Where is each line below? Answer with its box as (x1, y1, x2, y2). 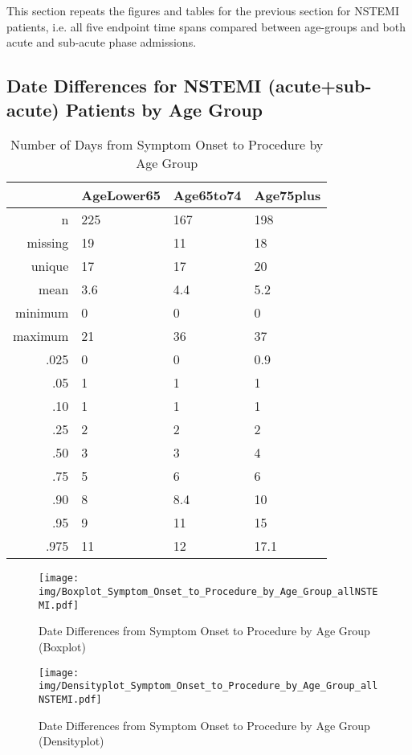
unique (31, 256, 69, 276)
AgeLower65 (81, 186, 161, 205)
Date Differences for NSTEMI (6, 73, 262, 98)
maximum (13, 326, 69, 346)
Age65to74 (173, 186, 242, 205)
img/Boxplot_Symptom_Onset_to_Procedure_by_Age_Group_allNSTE (39, 586, 378, 598)
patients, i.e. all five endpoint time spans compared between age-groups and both (6, 18, 406, 35)
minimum (15, 303, 69, 322)
